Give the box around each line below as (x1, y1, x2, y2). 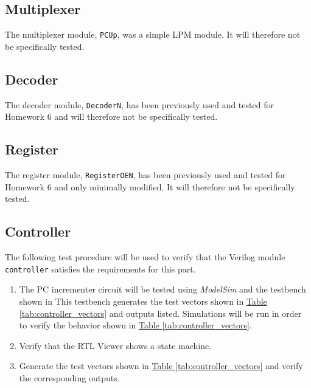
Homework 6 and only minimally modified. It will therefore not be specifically (5, 180, 295, 193)
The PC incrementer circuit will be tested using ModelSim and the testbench (19, 283, 306, 296)
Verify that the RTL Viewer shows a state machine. (19, 339, 212, 352)
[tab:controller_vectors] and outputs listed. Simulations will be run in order (19, 307, 302, 319)
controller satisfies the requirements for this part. (5, 262, 196, 275)
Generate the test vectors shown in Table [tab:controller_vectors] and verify (19, 359, 303, 372)
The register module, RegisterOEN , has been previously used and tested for (5, 168, 286, 181)
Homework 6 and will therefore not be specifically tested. (5, 110, 218, 123)
